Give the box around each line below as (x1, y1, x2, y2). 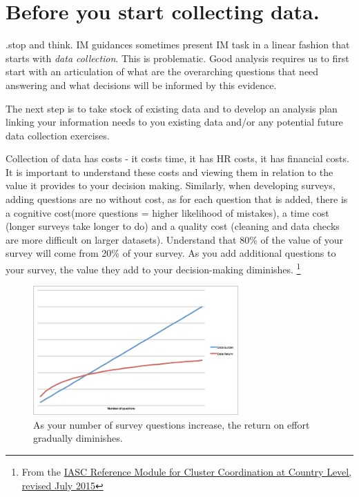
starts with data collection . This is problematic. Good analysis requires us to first (6, 50, 349, 65)
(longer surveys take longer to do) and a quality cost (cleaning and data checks (6, 219, 340, 233)
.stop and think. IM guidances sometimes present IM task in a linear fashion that (6, 37, 350, 52)
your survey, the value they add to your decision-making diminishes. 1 (6, 260, 301, 276)
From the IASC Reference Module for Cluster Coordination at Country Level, (21, 464, 352, 478)
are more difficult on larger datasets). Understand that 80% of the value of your (6, 232, 343, 246)
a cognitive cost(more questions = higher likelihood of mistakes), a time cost (6, 205, 329, 220)
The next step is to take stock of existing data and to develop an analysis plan (6, 101, 338, 115)
